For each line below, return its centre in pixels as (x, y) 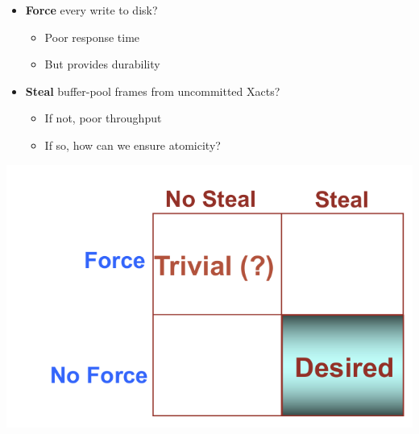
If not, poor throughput (103, 118)
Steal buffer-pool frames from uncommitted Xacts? (153, 91)
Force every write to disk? (91, 10)
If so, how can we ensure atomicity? (133, 145)
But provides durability (102, 64)
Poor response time (92, 37)
